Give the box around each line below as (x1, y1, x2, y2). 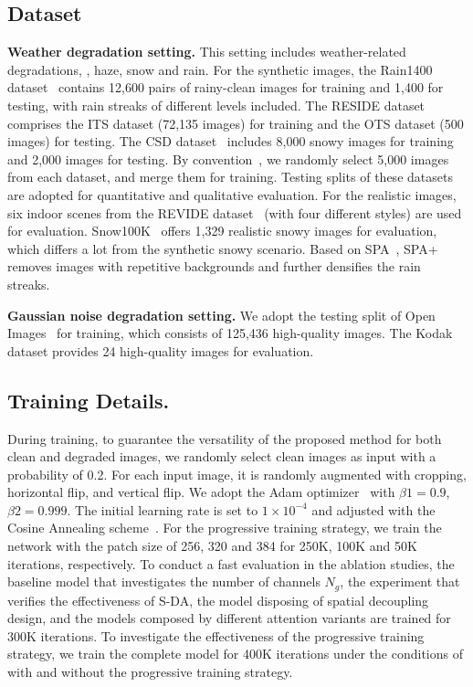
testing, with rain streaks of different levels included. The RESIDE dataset (7, 95, 426, 114)
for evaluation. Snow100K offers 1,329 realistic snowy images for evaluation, (7, 221, 437, 240)
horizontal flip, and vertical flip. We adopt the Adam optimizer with (7, 482, 395, 502)
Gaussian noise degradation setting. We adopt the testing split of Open (7, 305, 436, 324)
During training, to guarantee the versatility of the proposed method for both (7, 428, 442, 448)
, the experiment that (340, 572, 460, 591)
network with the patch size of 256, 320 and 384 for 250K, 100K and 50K (7, 536, 417, 555)
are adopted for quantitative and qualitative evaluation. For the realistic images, (7, 185, 457, 204)
